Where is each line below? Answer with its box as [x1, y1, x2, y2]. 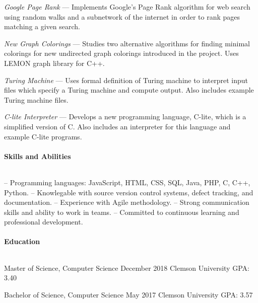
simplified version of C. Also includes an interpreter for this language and [4, 121, 231, 131]
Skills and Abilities [4, 150, 71, 161]
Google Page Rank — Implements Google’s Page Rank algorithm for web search [4, 2, 250, 12]
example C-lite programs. [4, 131, 82, 141]
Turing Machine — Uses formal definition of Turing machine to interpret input [4, 74, 248, 85]
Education [4, 236, 40, 247]
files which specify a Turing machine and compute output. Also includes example [4, 85, 254, 95]
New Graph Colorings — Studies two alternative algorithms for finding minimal [4, 38, 250, 48]
